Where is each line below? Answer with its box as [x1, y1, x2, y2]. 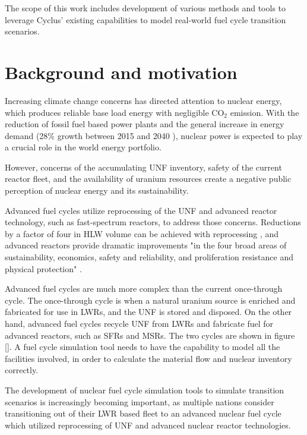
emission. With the [230, 106, 299, 118]
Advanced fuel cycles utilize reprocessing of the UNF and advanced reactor [5, 204, 277, 216]
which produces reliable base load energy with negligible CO [5, 106, 224, 118]
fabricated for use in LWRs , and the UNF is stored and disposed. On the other [5, 305, 292, 318]
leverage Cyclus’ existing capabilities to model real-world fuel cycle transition [5, 13, 286, 26]
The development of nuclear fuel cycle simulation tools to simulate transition [5, 383, 284, 396]
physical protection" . [5, 262, 82, 275]
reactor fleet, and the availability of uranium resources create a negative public [5, 172, 292, 185]
